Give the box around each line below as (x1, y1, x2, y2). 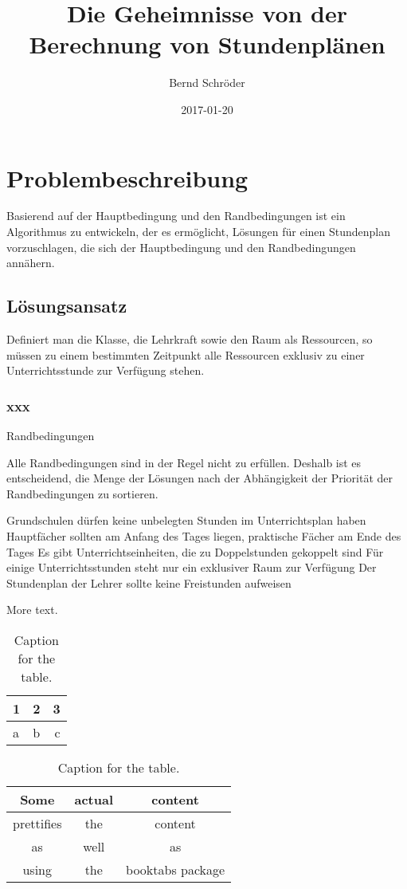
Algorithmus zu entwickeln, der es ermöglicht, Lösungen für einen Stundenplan (6, 223, 391, 240)
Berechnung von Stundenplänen (29, 28, 385, 61)
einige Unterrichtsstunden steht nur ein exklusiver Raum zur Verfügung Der (6, 559, 377, 576)
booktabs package (126, 859, 225, 879)
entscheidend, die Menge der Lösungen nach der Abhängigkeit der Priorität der (6, 470, 393, 486)
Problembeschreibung (6, 161, 249, 194)
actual (74, 789, 114, 808)
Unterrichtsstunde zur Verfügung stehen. (6, 362, 205, 379)
